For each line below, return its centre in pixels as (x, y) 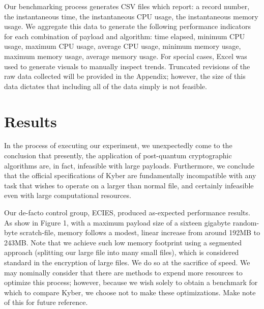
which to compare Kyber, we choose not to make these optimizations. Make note (130, 292)
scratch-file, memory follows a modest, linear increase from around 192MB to (140, 232)
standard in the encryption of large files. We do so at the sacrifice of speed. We (127, 262)
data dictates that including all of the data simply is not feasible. (106, 86)
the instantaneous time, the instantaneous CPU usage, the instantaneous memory (131, 16)
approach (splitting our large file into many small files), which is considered (122, 252)
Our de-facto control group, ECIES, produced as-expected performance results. (127, 213)
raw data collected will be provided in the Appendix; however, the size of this (125, 76)
